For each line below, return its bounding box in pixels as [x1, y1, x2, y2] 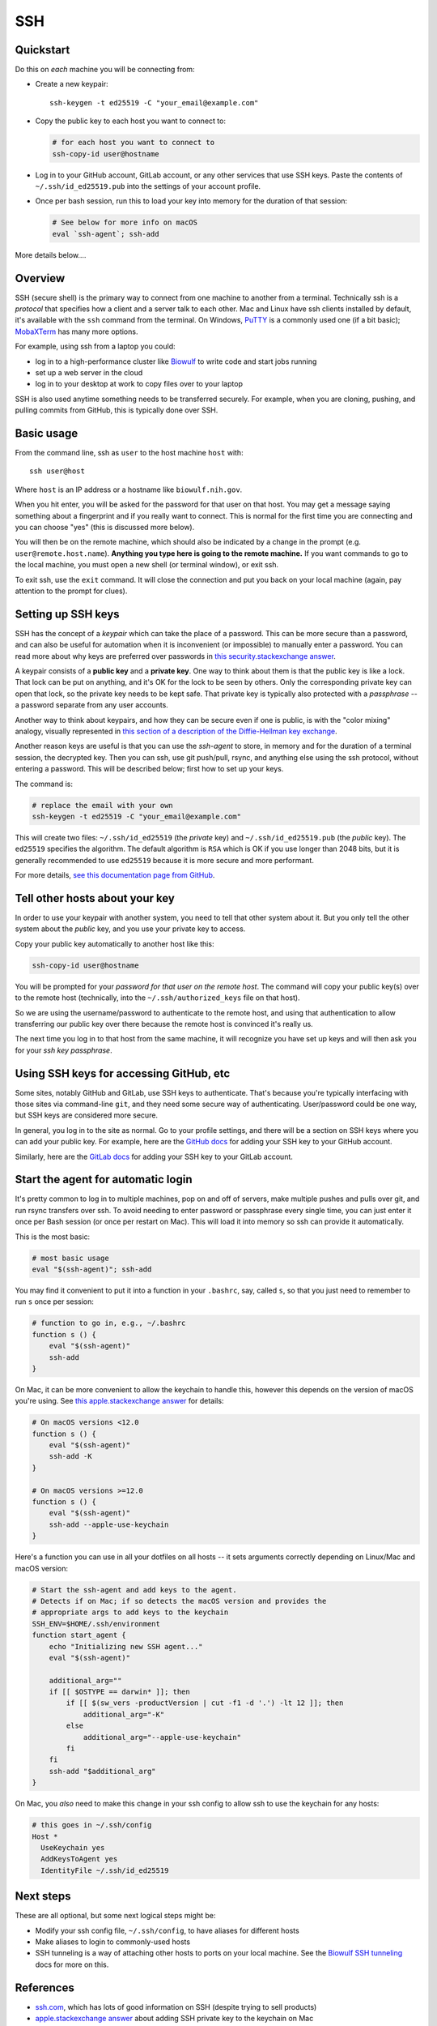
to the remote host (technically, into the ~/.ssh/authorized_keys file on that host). [15, 993, 300, 1002]
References [15, 1981, 74, 1994]
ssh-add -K [49, 1451, 92, 1461]
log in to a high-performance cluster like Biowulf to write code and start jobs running [35, 357, 317, 366]
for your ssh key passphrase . [15, 1045, 112, 1055]
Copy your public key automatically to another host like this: [15, 938, 214, 948]
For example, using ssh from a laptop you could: [15, 341, 176, 352]
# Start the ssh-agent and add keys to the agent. [32, 1585, 238, 1594]
